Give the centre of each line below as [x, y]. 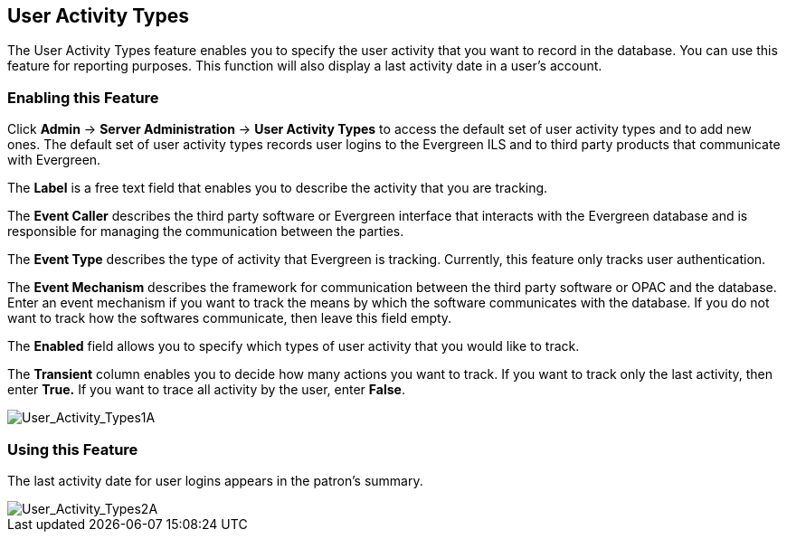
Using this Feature [73, 449]
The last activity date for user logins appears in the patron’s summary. [215, 480]
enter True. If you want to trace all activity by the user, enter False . [206, 390]
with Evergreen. [54, 160]
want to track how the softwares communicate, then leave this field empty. [230, 318]
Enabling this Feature [83, 97]
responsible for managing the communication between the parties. [206, 232]
